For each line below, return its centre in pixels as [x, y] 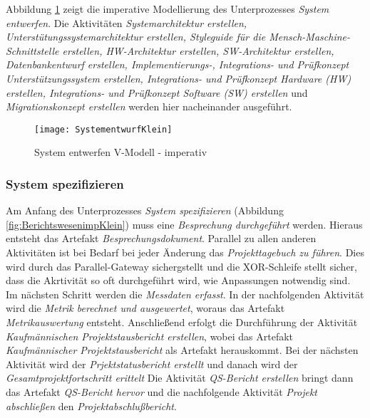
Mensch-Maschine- [310, 37]
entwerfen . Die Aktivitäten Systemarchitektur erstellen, [127, 22]
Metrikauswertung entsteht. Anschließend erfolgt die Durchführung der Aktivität [182, 322]
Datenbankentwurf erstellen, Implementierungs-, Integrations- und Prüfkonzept [178, 64]
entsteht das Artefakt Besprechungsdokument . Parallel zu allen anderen [161, 238]
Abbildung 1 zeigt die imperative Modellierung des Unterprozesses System [168, 9]
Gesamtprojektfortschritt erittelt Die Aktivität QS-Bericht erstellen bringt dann [180, 378]
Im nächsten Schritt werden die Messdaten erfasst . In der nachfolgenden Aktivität [185, 294]
